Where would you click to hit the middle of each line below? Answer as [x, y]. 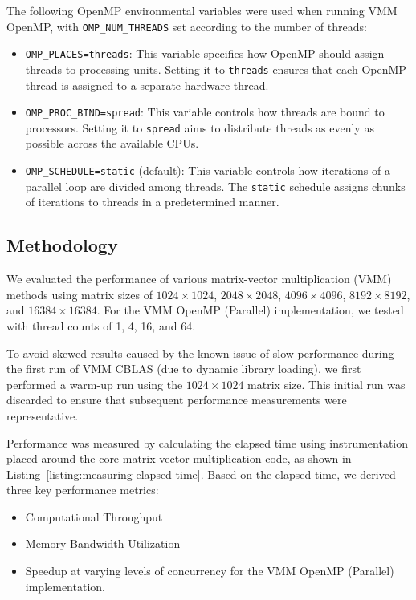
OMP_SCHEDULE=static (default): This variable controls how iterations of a [208, 170]
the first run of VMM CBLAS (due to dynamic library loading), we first [184, 369]
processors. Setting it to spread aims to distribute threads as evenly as [200, 127]
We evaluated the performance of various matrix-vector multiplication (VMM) [199, 279]
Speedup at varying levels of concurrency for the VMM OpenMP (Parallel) [210, 571]
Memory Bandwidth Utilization [103, 543]
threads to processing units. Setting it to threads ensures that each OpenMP [216, 69]
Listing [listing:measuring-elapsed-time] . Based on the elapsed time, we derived [201, 474]
